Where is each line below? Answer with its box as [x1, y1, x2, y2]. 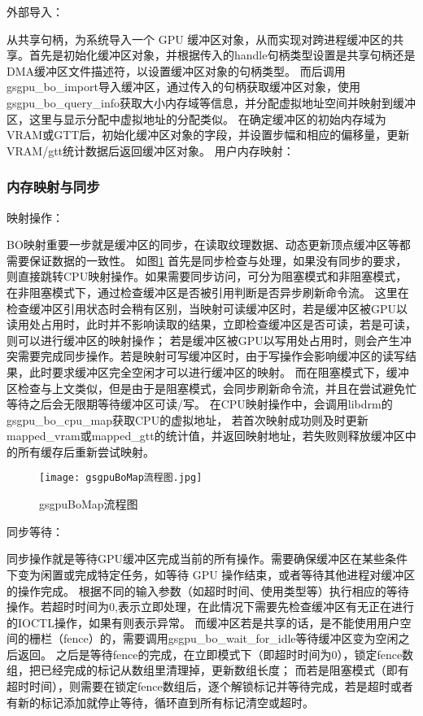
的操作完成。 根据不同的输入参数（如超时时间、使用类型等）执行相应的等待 [7, 582, 409, 599]
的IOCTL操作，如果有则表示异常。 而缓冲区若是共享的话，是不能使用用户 [7, 613, 400, 631]
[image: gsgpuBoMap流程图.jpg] [39, 472, 203, 484]
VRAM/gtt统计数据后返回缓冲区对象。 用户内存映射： [7, 142, 294, 159]
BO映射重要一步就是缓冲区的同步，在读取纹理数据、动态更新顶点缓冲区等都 [7, 236, 411, 253]
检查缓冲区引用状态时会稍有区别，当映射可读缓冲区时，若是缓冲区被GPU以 [7, 299, 408, 317]
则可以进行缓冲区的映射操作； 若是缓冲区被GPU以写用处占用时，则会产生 [7, 331, 400, 348]
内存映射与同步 [7, 177, 100, 197]
